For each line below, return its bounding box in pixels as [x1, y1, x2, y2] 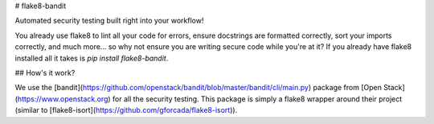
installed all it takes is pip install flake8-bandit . [14, 53, 169, 63]
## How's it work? [14, 68, 76, 77]
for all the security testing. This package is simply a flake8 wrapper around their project [113, 93, 403, 104]
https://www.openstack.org [17, 93, 108, 104]
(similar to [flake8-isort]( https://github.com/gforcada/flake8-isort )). [14, 105, 238, 115]
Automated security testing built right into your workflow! [14, 16, 204, 26]
